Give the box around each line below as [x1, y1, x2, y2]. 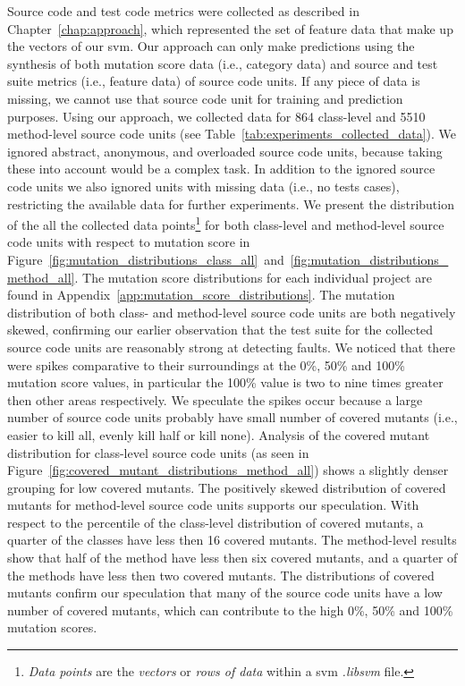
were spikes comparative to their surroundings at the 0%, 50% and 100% [7, 355, 405, 374]
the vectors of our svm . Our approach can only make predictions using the [7, 37, 415, 55]
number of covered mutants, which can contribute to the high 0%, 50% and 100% [7, 600, 453, 619]
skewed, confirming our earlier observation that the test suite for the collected [7, 320, 434, 339]
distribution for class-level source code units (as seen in [7, 443, 309, 462]
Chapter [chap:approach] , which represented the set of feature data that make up [7, 19, 453, 38]
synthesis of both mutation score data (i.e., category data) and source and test [7, 54, 438, 72]
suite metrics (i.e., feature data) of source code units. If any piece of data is [7, 72, 420, 90]
